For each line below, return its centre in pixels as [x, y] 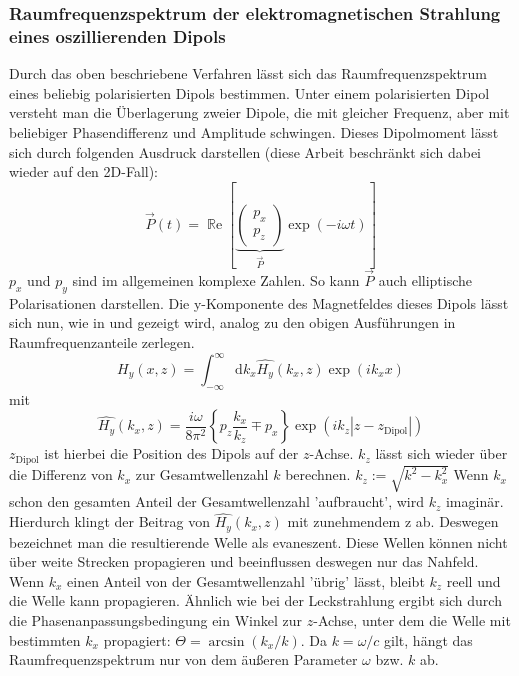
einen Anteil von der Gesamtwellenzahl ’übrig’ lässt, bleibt [246, 580]
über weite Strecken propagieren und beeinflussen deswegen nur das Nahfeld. [244, 561]
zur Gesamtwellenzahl [202, 474]
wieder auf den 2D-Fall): [84, 171]
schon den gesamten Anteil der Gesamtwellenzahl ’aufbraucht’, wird [216, 501]
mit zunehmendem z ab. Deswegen [393, 521]
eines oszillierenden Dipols [117, 35]
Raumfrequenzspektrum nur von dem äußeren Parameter [183, 659]
